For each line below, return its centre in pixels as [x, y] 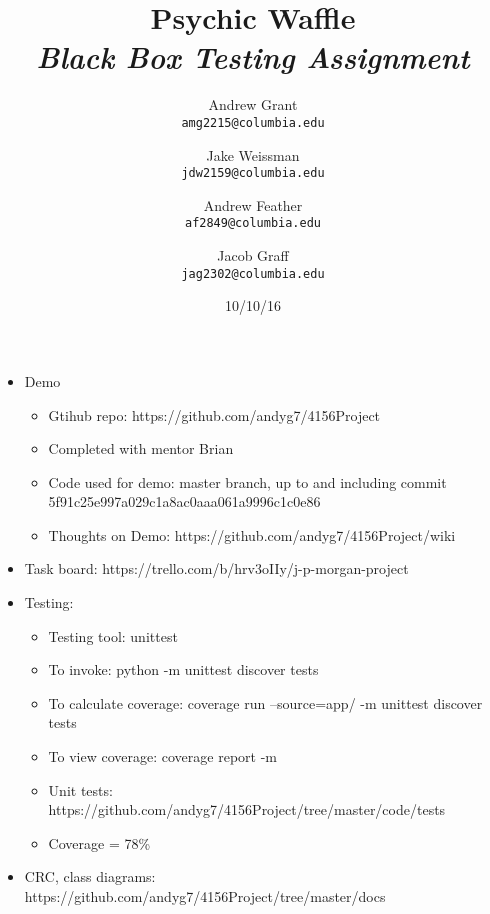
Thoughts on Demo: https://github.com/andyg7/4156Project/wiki [252, 534]
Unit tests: [80, 789]
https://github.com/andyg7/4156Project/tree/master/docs [205, 896]
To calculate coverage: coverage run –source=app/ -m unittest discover [265, 702]
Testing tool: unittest [113, 635]
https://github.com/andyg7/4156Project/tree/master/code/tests [247, 809]
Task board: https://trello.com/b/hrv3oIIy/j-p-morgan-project [216, 568]
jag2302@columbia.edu [253, 273]
